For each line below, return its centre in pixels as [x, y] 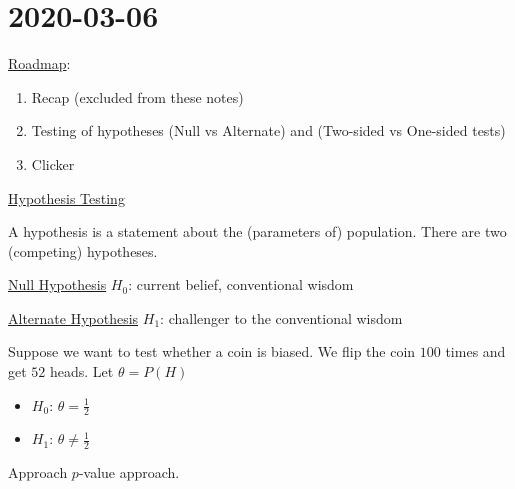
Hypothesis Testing [66, 197]
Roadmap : [39, 63]
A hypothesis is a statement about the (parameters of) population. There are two [257, 231]
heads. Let [81, 371]
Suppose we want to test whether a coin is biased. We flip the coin [212, 351]
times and [475, 351]
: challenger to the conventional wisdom [281, 317]
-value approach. [129, 472]
